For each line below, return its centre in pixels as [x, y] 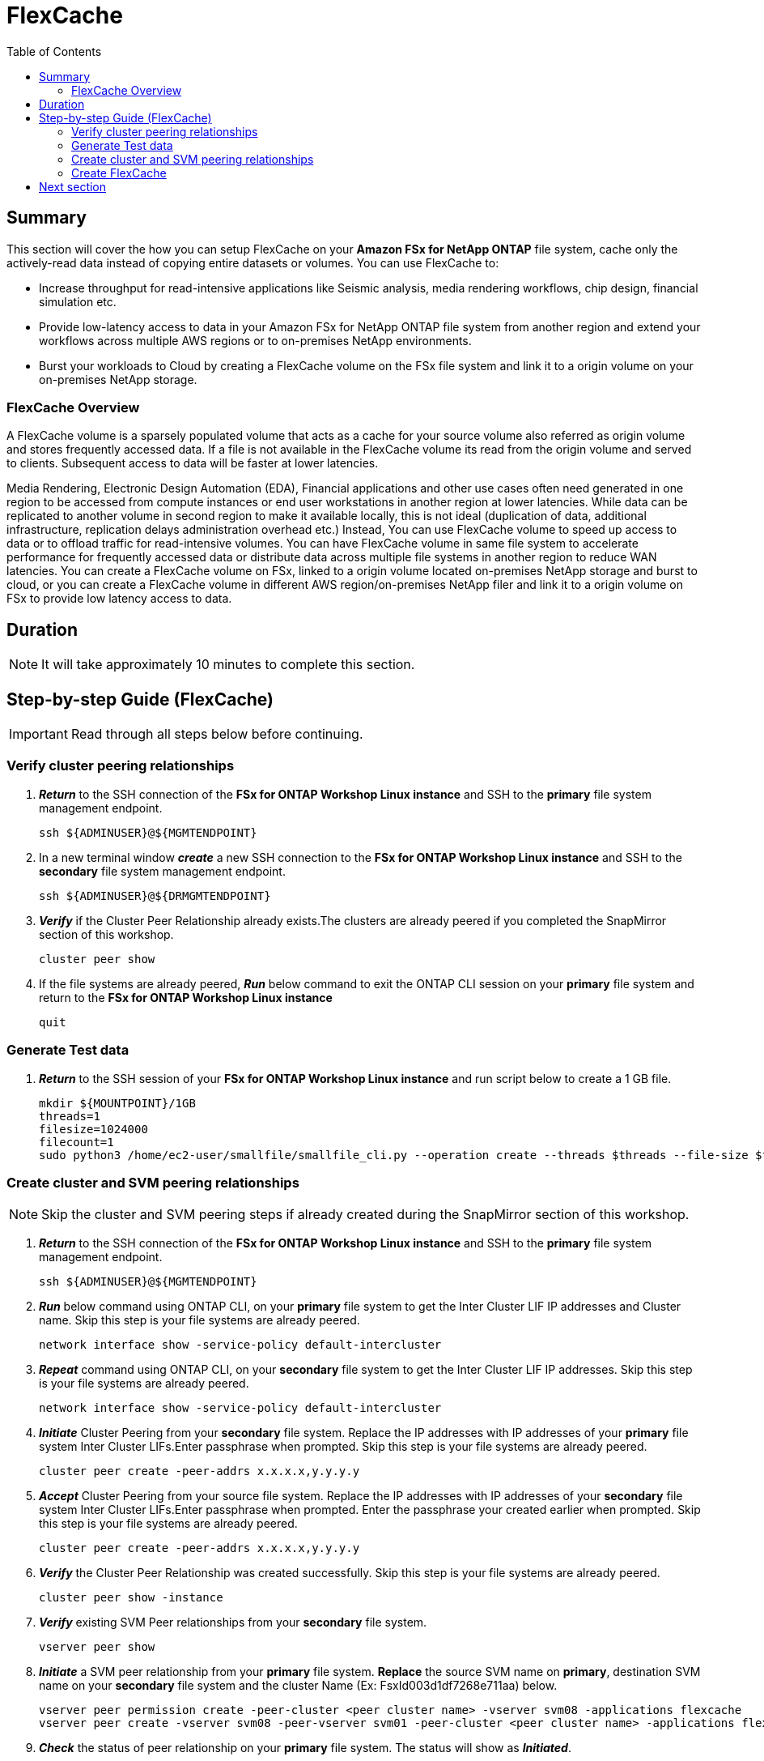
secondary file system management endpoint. [162, 871]
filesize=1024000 [93, 1129]
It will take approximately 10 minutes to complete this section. [228, 665]
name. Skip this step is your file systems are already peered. [199, 1320]
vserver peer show [97, 1647]
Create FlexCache [119, 173]
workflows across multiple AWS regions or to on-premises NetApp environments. [255, 340]
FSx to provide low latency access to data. [119, 599]
